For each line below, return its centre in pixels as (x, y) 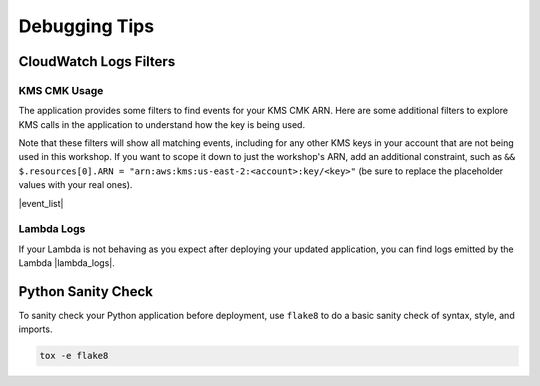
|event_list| (41, 203)
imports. (35, 329)
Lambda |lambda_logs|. (66, 263)
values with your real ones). (75, 185)
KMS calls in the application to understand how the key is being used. (161, 124)
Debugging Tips (86, 26)
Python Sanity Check (86, 291)
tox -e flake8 (74, 356)
